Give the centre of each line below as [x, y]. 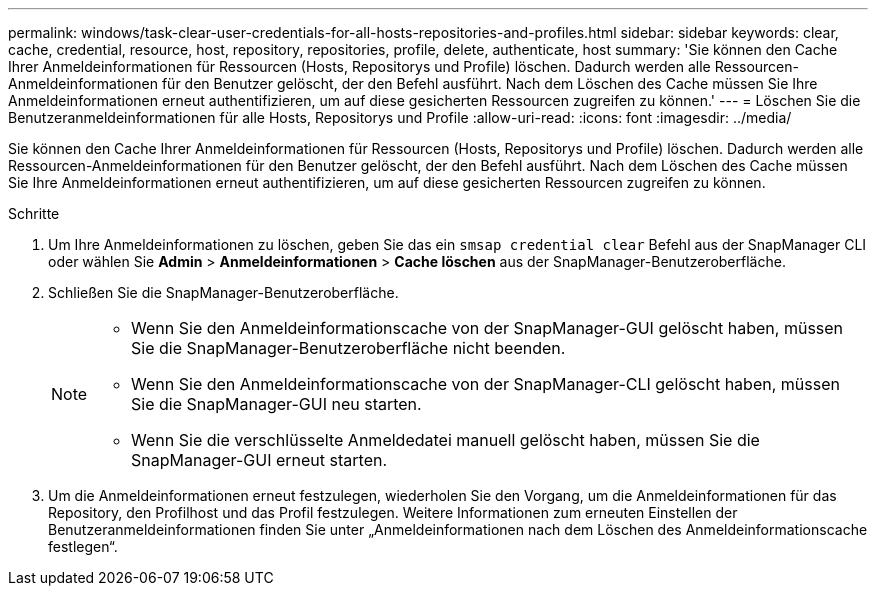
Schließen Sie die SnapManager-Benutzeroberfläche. [223, 292]
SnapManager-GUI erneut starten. [259, 460]
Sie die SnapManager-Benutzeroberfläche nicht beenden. [348, 348]
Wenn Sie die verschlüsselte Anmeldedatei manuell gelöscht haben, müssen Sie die [445, 440]
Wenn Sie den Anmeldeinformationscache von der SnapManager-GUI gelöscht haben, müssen [487, 328]
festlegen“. [83, 546]
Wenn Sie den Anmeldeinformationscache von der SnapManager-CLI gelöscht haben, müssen [485, 384]
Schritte [34, 213]
